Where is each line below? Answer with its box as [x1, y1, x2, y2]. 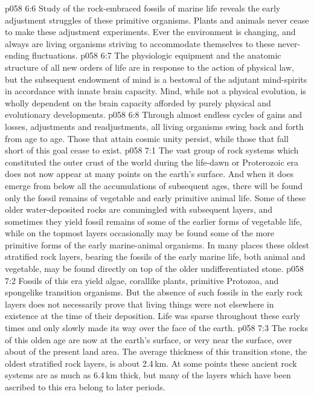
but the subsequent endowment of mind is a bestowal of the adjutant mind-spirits [5, 73, 307, 85]
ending [5, 49, 30, 62]
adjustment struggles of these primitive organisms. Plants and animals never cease [5, 13, 309, 26]
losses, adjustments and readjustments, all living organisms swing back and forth [5, 120, 304, 132]
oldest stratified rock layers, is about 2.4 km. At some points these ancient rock [5, 357, 297, 369]
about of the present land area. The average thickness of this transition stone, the [5, 345, 307, 358]
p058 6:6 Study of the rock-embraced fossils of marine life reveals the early [5, 2, 281, 14]
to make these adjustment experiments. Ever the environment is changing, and [5, 25, 296, 38]
